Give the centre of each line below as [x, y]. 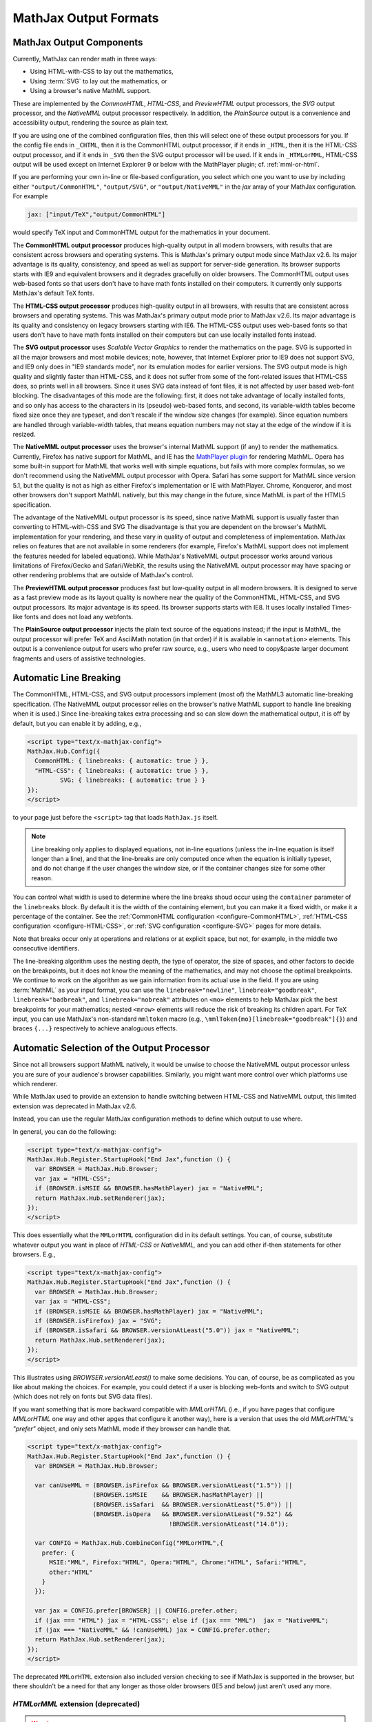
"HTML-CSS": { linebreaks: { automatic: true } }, [122, 770]
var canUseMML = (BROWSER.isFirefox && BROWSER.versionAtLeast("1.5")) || [164, 1485]
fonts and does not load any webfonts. [79, 616]
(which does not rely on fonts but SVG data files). [83, 1397]
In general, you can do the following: [64, 1131]
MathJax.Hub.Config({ [64, 751]
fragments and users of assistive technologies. [79, 658]
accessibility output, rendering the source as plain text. [91, 123]
